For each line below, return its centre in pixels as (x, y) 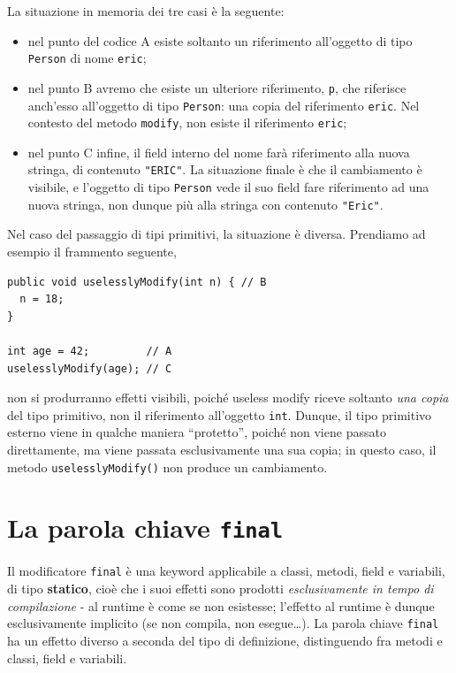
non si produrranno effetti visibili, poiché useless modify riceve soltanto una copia (228, 398)
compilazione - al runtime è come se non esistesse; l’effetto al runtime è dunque (221, 605)
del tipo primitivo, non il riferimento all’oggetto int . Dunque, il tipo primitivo (220, 414)
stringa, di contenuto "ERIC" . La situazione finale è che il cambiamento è (225, 169)
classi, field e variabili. (67, 658)
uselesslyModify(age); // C (90, 368)
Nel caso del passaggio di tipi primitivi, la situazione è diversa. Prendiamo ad (217, 234)
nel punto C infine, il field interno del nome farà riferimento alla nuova (219, 152)
